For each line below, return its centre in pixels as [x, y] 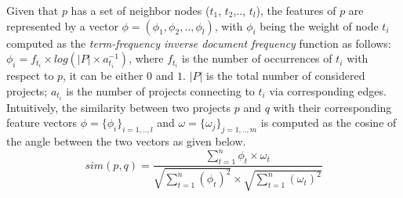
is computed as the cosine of [329, 122]
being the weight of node [319, 25]
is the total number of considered [285, 76]
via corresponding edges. [328, 90]
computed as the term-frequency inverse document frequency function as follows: [199, 43]
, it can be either [103, 76]
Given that [33, 10]
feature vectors [42, 122]
